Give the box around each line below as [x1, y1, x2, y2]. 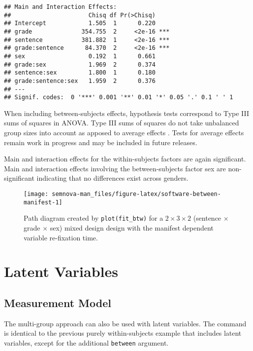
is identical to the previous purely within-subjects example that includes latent [4, 328, 242, 338]
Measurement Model [4, 295, 111, 310]
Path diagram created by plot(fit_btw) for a [24, 213, 163, 223]
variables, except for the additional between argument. [4, 337, 169, 348]
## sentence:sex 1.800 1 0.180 [4, 69, 156, 77]
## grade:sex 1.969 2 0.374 [4, 61, 156, 68]
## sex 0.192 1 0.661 [4, 52, 156, 60]
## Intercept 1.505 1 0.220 [4, 20, 156, 27]
